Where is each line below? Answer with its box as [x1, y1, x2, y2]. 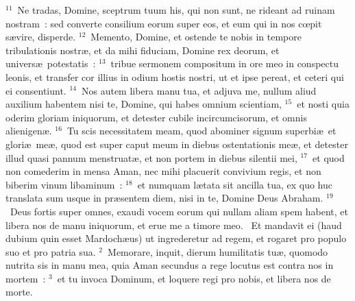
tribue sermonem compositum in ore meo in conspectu [110, 56, 339, 71]
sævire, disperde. [5, 29, 76, 44]
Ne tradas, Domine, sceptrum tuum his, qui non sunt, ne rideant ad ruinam [17, 3, 335, 16]
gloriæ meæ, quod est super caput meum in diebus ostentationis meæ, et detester [5, 136, 348, 151]
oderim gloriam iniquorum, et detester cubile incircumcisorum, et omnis [5, 110, 307, 124]
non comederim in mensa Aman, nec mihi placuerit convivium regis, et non [5, 164, 321, 178]
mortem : [5, 271, 46, 285]
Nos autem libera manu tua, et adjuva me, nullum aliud [81, 83, 317, 97]
